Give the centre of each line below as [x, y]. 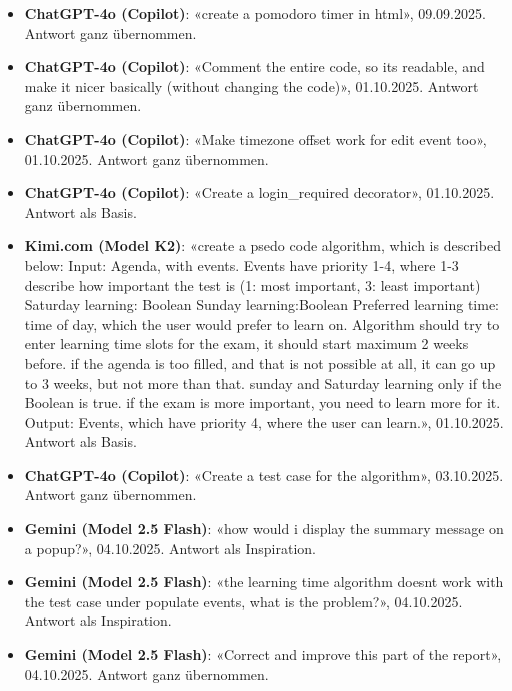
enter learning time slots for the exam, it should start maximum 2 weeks [246, 343]
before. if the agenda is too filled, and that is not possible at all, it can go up [260, 362]
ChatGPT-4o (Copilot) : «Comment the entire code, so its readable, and [254, 66]
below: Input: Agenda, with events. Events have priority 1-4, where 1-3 [241, 264]
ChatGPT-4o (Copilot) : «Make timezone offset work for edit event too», [255, 138]
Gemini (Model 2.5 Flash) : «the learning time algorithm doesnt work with [264, 581]
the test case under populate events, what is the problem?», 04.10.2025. [243, 600]
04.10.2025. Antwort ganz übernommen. [146, 673]
